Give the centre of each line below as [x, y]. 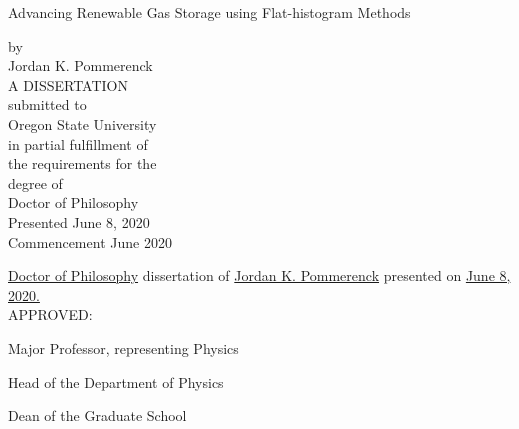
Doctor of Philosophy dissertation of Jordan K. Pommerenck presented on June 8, [259, 275]
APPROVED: [50, 314]
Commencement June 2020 [90, 241]
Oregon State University [82, 123]
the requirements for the [82, 163]
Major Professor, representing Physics [123, 347]
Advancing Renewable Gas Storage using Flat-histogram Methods [209, 12]
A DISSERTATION [68, 84]
